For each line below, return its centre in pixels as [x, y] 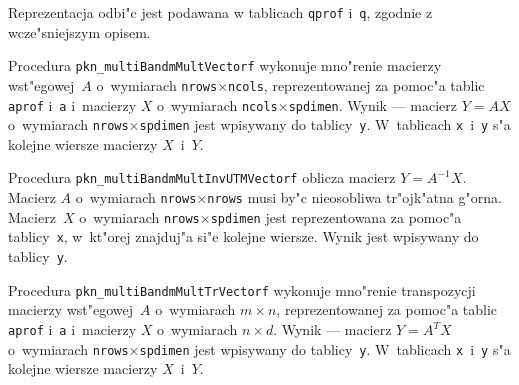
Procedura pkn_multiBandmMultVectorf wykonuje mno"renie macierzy [225, 65]
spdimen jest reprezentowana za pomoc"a [336, 216]
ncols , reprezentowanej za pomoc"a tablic [356, 84]
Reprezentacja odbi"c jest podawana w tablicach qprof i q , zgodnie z [220, 12]
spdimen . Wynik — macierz [373, 104]
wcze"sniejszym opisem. [79, 31]
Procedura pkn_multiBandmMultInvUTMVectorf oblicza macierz [202, 177]
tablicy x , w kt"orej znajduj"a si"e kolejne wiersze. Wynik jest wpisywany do [243, 236]
